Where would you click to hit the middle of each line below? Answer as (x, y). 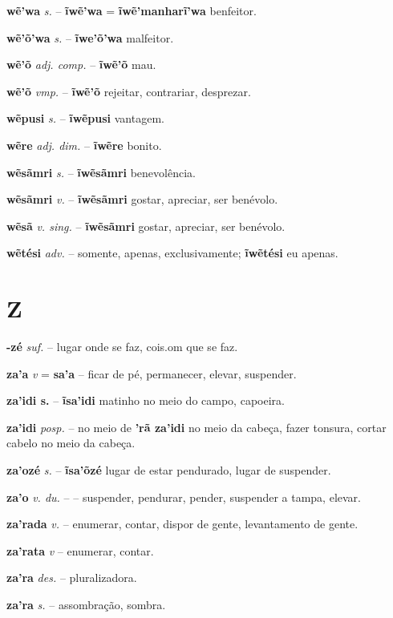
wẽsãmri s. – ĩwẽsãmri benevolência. (101, 172)
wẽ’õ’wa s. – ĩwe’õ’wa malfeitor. (90, 37)
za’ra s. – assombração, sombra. (86, 604)
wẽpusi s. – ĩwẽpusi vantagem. (85, 118)
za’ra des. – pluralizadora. (72, 578)
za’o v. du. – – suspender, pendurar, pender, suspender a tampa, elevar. (184, 497)
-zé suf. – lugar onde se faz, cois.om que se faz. (122, 347)
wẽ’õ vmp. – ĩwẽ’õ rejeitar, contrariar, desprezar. (129, 91)
